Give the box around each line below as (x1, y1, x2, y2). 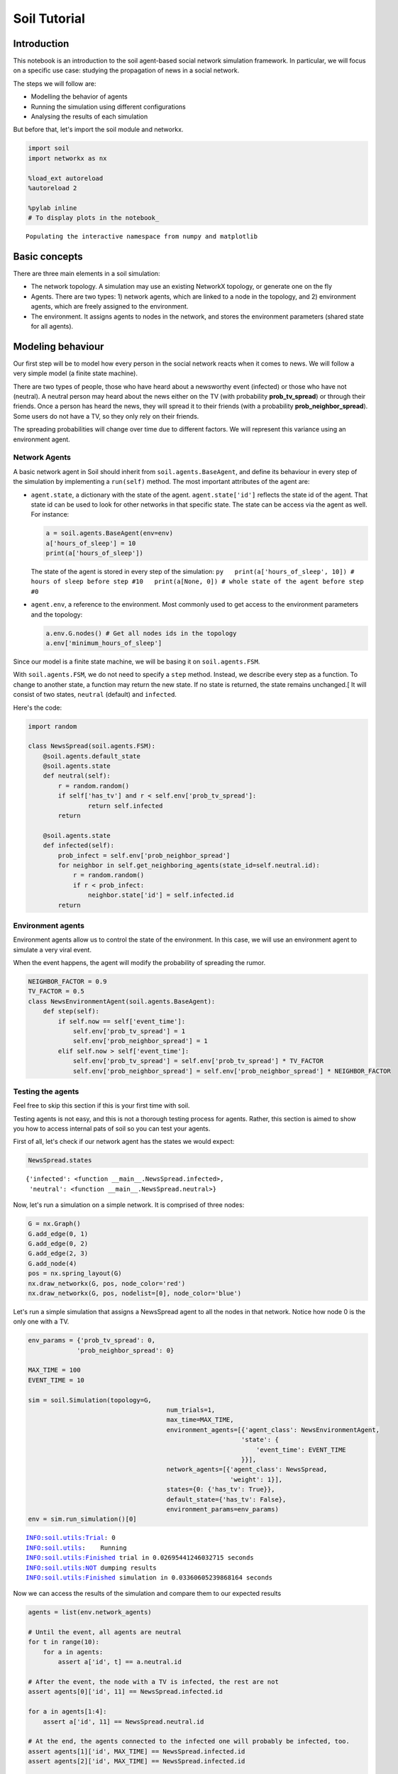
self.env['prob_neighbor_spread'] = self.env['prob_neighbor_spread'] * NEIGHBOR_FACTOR (72, 1067, 392, 1075)
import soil (28, 144, 70, 153)
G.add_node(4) (28, 1260, 77, 1267)
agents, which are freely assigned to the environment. (31, 302, 189, 311)
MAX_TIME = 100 (28, 1366, 81, 1374)
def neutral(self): (43, 772, 111, 780)
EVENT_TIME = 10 (28, 1376, 85, 1384)
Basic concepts (13, 250, 83, 263)
